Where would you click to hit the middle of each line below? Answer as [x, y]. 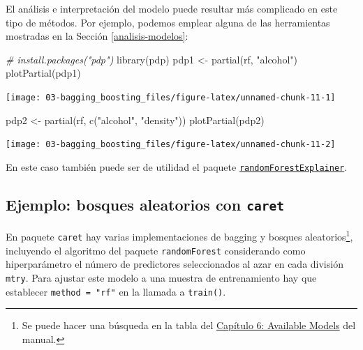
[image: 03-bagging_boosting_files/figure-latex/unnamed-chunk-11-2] [171, 145]
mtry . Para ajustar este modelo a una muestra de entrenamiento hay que [161, 277]
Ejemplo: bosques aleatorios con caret [145, 204]
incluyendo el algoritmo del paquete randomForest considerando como [156, 250]
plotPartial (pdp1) [43, 73]
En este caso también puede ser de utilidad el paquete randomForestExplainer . [177, 166]
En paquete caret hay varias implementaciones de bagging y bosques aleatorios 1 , [179, 235]
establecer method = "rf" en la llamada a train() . [116, 291]
